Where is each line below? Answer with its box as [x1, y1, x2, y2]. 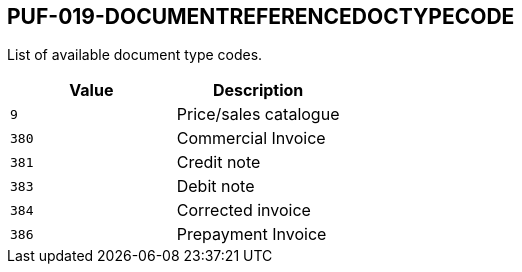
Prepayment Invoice [176, 224, 327, 245]
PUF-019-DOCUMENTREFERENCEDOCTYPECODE [7, 4, 515, 29]
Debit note [176, 176, 255, 197]
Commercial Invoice [176, 128, 326, 149]
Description [212, 80, 304, 101]
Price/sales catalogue [176, 104, 340, 125]
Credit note [176, 152, 261, 173]
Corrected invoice [176, 200, 311, 221]
